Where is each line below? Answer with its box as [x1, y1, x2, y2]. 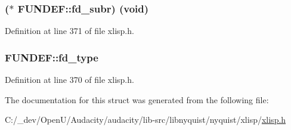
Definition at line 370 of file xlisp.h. [5, 73, 134, 86]
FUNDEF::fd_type [5, 49, 98, 64]
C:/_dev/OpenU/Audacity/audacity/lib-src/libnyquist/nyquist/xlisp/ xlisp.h [5, 113, 286, 126]
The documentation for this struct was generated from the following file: [5, 93, 269, 106]
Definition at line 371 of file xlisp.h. [5, 24, 134, 37]
